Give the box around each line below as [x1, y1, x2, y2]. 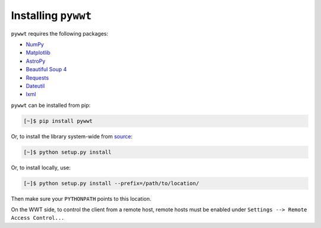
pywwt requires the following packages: [11, 30, 109, 37]
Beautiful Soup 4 [26, 66, 67, 73]
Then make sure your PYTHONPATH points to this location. [11, 195, 152, 202]
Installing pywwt [11, 9, 92, 22]
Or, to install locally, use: [11, 164, 71, 171]
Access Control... [11, 214, 65, 221]
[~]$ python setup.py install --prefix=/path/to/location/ [23, 180, 199, 186]
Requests [26, 74, 49, 81]
